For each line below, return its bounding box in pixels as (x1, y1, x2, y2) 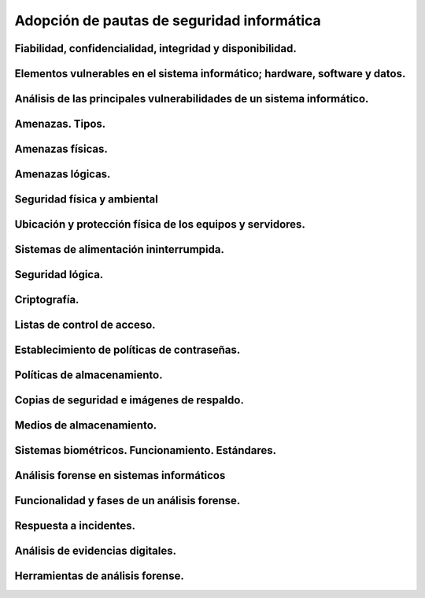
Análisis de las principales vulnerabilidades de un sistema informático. (14, 92, 369, 106)
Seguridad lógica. (14, 268, 104, 281)
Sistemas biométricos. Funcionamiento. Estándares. (14, 444, 277, 457)
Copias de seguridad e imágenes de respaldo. (14, 394, 244, 407)
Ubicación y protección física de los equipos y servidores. (14, 217, 306, 232)
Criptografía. (14, 293, 79, 306)
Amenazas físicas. (14, 143, 108, 156)
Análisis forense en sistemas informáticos (14, 469, 226, 482)
